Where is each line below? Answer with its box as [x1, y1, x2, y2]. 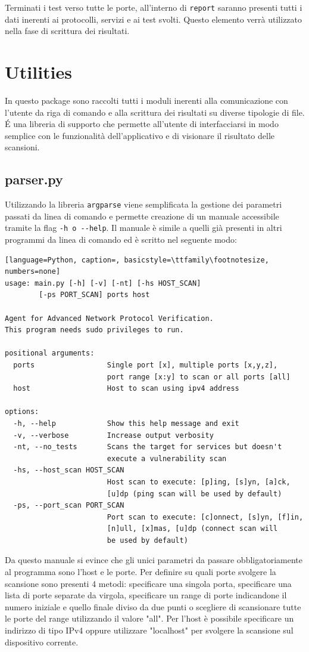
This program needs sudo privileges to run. [5, 326, 184, 335]
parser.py [5, 170, 63, 189]
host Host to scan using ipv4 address [13, 384, 239, 393]
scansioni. [5, 141, 40, 153]
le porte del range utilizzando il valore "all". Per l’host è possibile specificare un [5, 612, 294, 625]
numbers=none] [5, 267, 61, 276]
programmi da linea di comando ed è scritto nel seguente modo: [5, 233, 237, 246]
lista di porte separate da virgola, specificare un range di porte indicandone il [5, 589, 287, 601]
